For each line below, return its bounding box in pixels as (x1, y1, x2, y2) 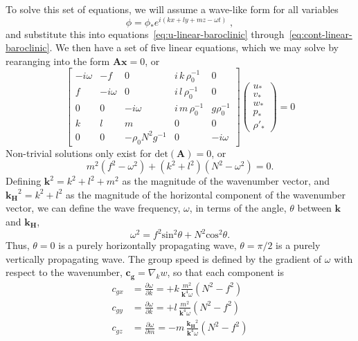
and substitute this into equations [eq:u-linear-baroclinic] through (6, 26, 285, 41)
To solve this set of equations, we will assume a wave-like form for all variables (6, 2, 339, 16)
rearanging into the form (6, 53, 110, 68)
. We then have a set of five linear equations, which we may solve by (49, 40, 339, 55)
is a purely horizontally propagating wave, (58, 238, 237, 252)
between (297, 201, 332, 215)
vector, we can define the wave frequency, (6, 201, 181, 215)
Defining (6, 174, 42, 188)
